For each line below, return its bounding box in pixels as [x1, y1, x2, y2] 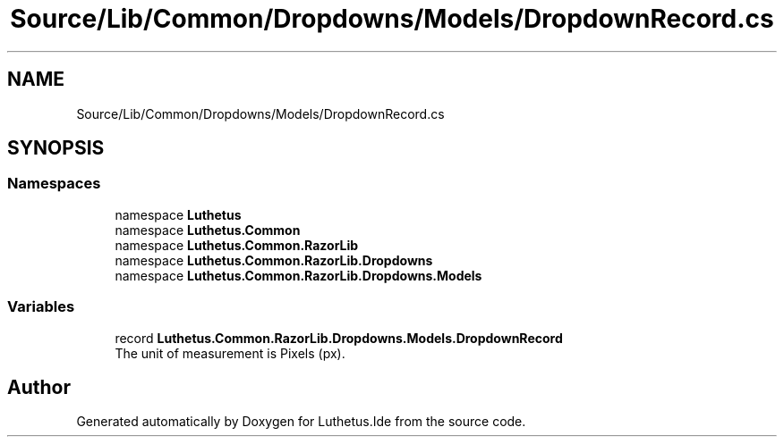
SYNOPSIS [7, 137, 105, 160]
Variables [7, 297, 75, 316]
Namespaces [7, 174, 101, 193]
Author [7, 375, 71, 398]
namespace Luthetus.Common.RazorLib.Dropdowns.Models [115, 267, 482, 283]
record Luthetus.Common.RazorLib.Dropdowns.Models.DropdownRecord [115, 330, 563, 346]
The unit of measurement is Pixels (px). [115, 345, 345, 361]
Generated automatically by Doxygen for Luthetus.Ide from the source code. [76, 414, 526, 430]
